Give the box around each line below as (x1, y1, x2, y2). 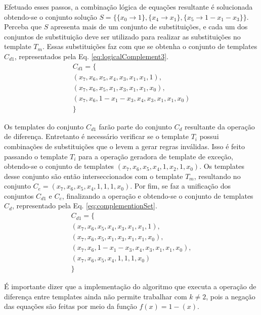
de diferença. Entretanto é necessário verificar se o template (4, 131, 189, 142)
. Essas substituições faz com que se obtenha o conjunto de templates (42, 41, 257, 52)
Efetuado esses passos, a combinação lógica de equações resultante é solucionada (4, 2, 253, 12)
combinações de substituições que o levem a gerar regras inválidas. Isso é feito (4, 141, 245, 151)
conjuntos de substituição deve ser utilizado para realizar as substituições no (4, 31, 241, 41)
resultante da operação (185, 121, 255, 131)
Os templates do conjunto (4, 121, 84, 131)
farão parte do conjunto (99, 121, 172, 131)
